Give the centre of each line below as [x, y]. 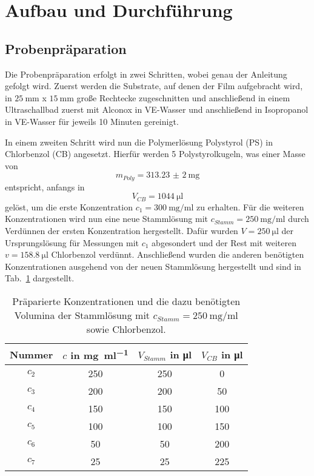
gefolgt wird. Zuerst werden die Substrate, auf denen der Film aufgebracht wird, [154, 86]
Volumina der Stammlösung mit [82, 315]
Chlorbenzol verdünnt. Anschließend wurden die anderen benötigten [178, 254]
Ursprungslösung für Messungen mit [72, 242]
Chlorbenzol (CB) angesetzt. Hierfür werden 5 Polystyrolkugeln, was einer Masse [155, 154]
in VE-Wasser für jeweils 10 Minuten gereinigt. [92, 121]
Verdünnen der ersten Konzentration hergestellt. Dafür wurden [122, 231]
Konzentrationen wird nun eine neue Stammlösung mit [107, 219]
